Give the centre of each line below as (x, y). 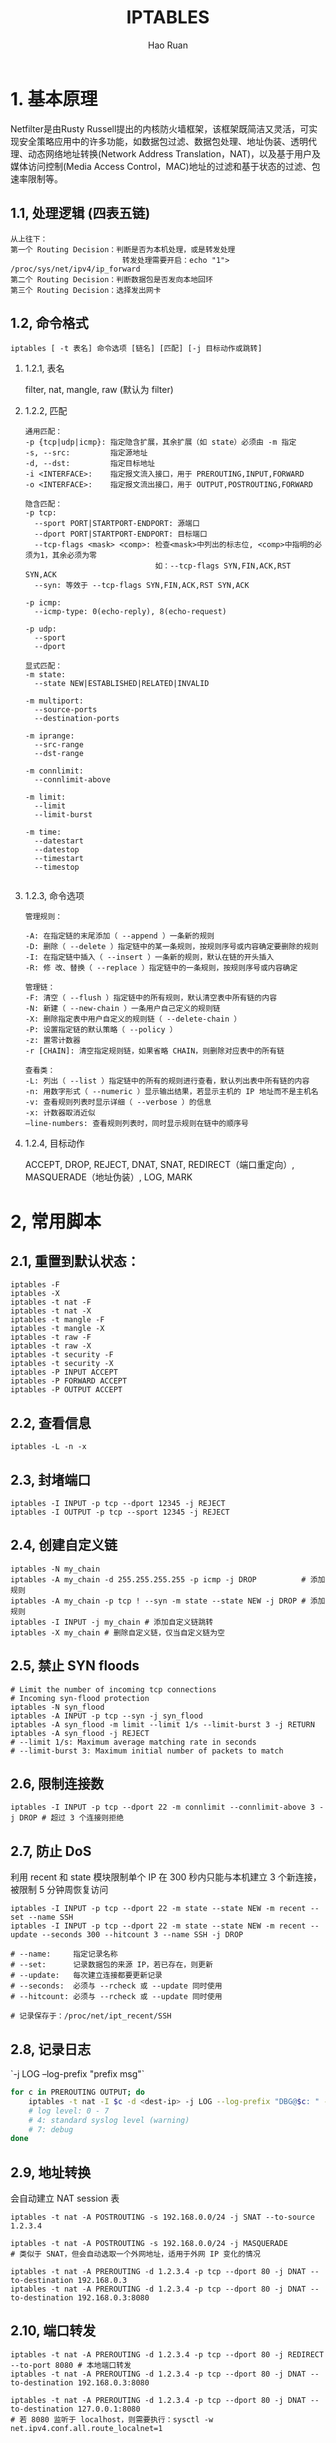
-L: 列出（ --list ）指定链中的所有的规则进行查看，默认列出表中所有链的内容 (167, 1081)
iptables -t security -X (62, 1364)
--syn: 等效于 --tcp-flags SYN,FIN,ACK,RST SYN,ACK (142, 586)
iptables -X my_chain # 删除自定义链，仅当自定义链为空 (118, 1632)
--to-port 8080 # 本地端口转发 (71, 2365)
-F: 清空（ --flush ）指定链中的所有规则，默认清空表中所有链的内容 (151, 998)
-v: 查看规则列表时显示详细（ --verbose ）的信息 (118, 1102)
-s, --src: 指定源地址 (86, 453)
